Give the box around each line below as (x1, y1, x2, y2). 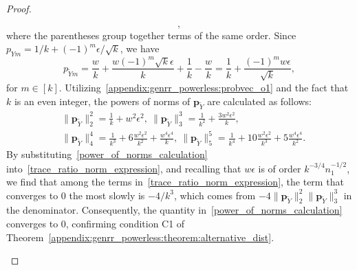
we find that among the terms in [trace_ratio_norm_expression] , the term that (6, 175, 344, 189)
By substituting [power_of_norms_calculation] (6, 147, 208, 161)
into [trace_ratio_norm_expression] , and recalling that (6, 161, 241, 175)
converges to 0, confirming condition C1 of (6, 216, 185, 231)
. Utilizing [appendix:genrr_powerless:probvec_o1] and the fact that (58, 80, 349, 94)
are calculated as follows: (207, 93, 312, 108)
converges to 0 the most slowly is (6, 188, 145, 202)
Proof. (6, 1, 32, 15)
